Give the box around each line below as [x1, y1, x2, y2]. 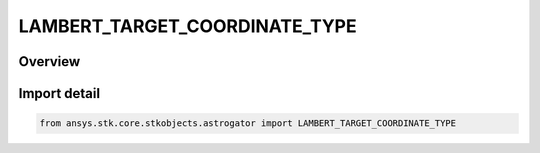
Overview [18, 53, 81, 70]
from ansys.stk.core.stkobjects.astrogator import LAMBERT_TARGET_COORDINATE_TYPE [39, 118, 457, 129]
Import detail [18, 85, 100, 102]
